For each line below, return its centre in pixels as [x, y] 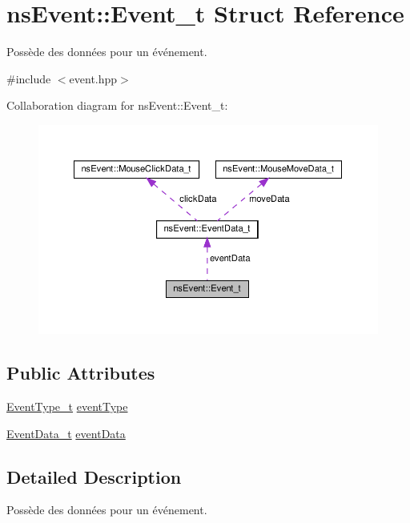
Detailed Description [94, 476]
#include [29, 78]
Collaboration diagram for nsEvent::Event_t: [117, 105]
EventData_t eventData [66, 433]
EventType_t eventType [67, 406]
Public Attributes [81, 373]
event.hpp [93, 78]
